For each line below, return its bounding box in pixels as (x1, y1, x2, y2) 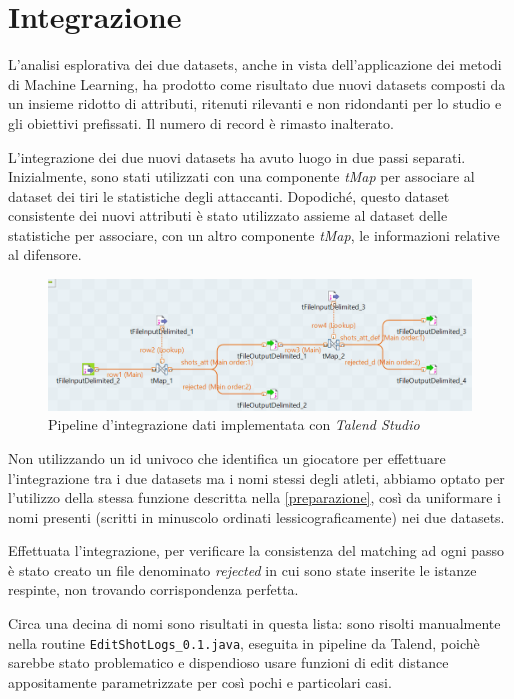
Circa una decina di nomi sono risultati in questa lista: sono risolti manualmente (8, 613, 501, 634)
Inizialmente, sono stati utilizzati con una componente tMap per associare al (8, 166, 475, 187)
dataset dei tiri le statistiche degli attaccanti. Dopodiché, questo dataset (8, 185, 450, 206)
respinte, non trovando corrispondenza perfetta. (8, 579, 299, 600)
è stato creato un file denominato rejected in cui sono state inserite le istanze (8, 559, 477, 580)
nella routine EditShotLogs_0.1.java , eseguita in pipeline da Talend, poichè (8, 632, 480, 653)
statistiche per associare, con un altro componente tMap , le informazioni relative (8, 224, 500, 245)
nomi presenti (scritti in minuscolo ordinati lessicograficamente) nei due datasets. (8, 506, 505, 527)
